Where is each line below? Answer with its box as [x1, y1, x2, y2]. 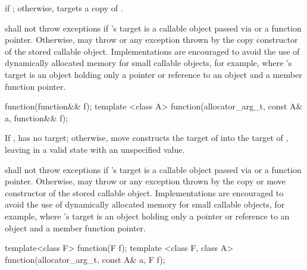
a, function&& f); [5, 111, 68, 124]
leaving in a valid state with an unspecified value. [5, 143, 185, 155]
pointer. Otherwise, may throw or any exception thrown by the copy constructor [5, 33, 298, 46]
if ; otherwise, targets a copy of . [5, 2, 123, 14]
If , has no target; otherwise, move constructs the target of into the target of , [5, 131, 289, 144]
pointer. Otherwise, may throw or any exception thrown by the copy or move [5, 175, 286, 187]
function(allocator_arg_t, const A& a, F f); [5, 253, 165, 265]
